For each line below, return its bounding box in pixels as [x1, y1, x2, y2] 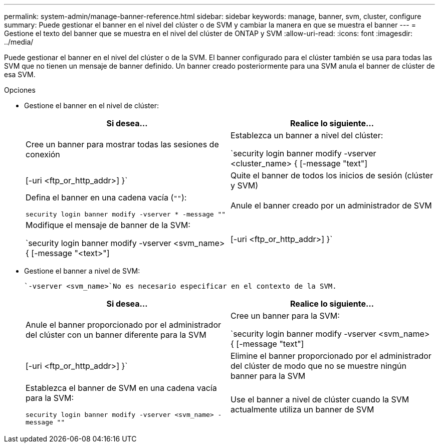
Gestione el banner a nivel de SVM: [24, 267, 140, 275]
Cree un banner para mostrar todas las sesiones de [26, 139, 219, 149]
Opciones [4, 86, 36, 94]
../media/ [4, 38, 34, 46]
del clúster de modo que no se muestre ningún [231, 361, 406, 371]
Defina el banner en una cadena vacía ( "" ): [26, 192, 187, 202]
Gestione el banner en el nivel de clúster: [24, 101, 159, 110]
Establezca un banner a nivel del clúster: [231, 130, 383, 140]
